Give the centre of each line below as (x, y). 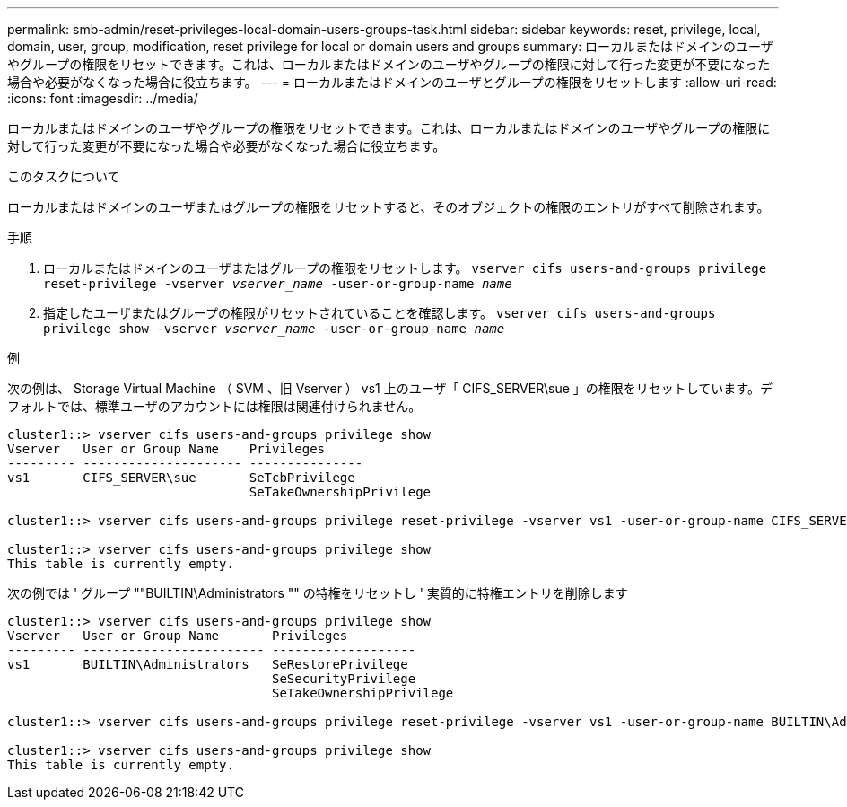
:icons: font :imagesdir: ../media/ (103, 98)
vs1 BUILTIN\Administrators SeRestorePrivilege (208, 664)
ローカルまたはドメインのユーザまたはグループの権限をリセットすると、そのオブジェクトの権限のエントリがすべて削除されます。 (389, 207)
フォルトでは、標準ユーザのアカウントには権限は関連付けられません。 (214, 406)
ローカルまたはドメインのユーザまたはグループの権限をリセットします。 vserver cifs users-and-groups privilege (405, 268)
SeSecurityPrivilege (344, 679)
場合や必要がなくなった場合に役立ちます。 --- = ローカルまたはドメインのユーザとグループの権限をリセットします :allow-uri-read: (392, 82)
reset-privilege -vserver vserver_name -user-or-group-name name (278, 284)
